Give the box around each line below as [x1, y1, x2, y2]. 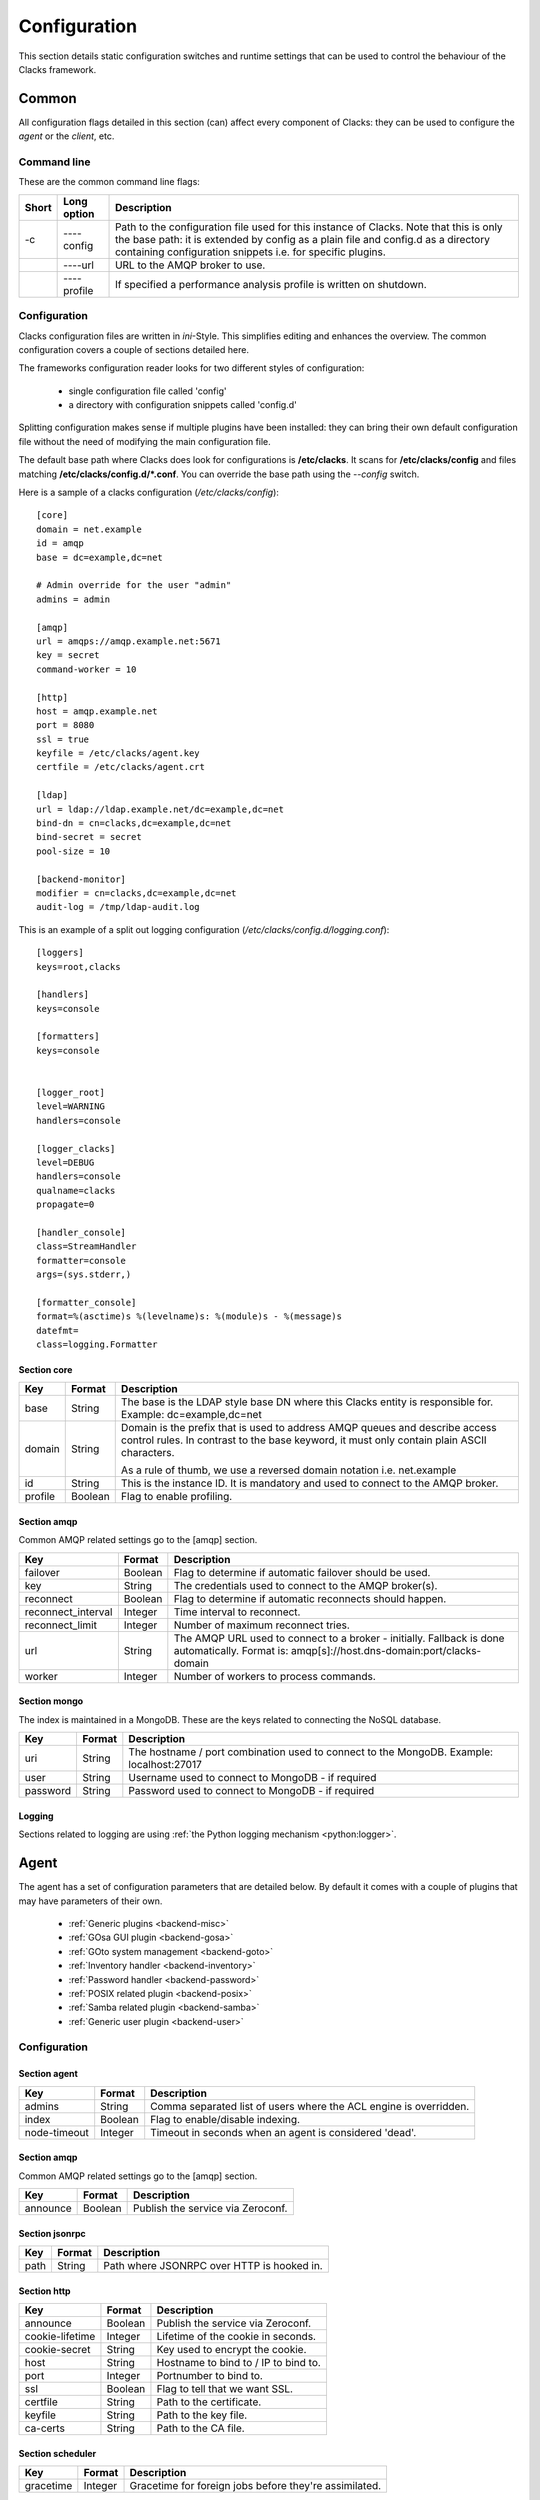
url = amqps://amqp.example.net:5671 [36, 635, 222, 647]
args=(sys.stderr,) [36, 1269, 132, 1280]
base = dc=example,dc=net [36, 551, 164, 563]
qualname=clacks [36, 1185, 116, 1196]
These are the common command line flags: [18, 176, 200, 188]
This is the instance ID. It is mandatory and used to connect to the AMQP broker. [120, 1476, 499, 1490]
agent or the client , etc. [18, 130, 115, 142]
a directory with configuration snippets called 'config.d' [68, 399, 297, 411]
